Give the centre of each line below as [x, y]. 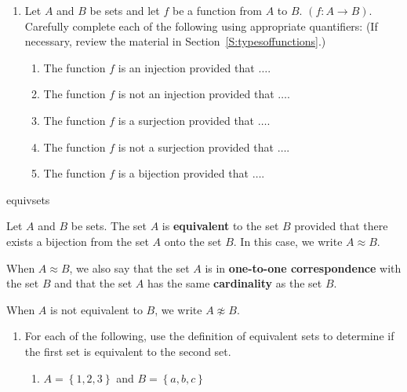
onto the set [193, 241]
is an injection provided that [186, 67]
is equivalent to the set [220, 226]
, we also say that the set [129, 267]
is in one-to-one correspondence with [303, 267]
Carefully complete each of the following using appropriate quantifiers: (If [201, 26]
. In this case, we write [288, 241]
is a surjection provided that [186, 120]
